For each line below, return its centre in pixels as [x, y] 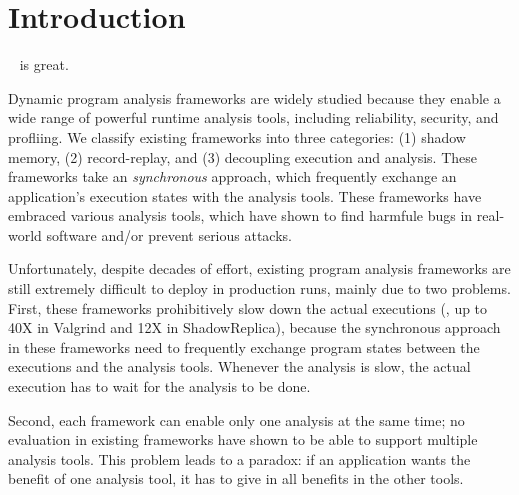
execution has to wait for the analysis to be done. [159, 386]
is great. [44, 64]
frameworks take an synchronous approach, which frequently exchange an [232, 176]
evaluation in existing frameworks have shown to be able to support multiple [243, 439]
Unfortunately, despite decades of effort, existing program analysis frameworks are [259, 268]
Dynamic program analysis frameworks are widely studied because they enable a [254, 97]
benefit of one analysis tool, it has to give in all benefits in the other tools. [236, 478]
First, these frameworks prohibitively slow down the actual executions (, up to [248, 307]
